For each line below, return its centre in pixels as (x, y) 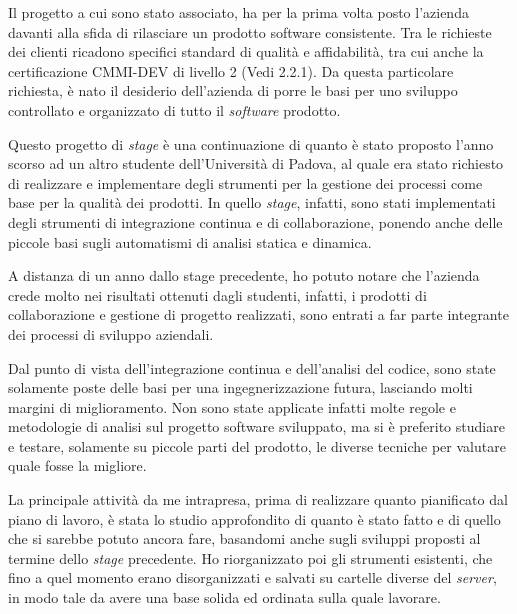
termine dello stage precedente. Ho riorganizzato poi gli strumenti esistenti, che (250, 557)
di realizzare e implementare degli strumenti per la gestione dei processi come (245, 182)
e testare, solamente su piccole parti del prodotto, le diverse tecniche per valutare (257, 445)
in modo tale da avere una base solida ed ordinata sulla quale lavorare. (224, 597)
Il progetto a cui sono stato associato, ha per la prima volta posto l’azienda (238, 12)
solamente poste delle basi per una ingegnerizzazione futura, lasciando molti (240, 387)
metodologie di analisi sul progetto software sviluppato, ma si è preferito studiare (256, 426)
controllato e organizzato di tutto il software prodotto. (174, 109)
